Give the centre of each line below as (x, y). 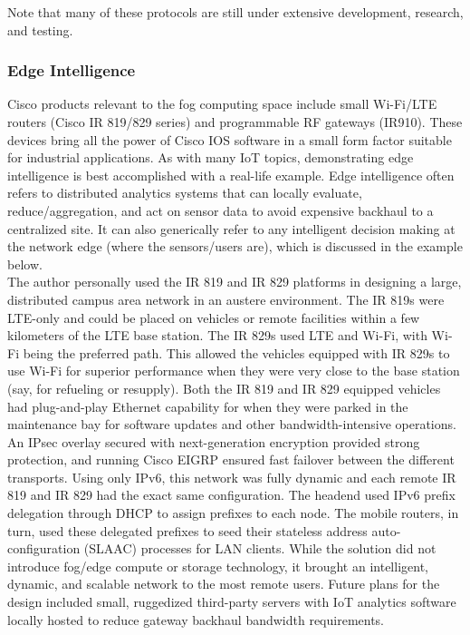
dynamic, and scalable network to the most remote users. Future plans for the (224, 584)
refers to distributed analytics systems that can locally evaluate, (185, 193)
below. (25, 264)
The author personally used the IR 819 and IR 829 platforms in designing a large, (235, 282)
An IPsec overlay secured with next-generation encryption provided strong (214, 441)
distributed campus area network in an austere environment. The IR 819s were (226, 299)
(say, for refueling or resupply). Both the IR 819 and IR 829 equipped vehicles (224, 388)
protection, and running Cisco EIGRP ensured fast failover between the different (231, 459)
